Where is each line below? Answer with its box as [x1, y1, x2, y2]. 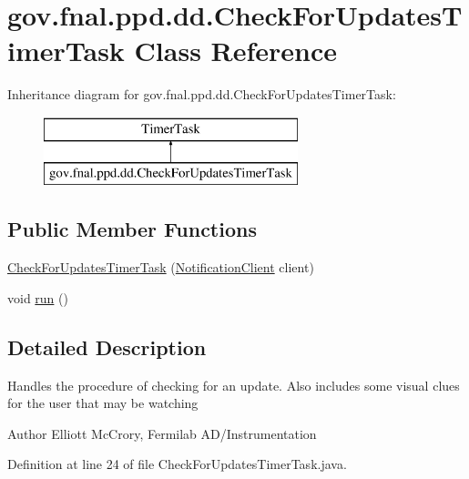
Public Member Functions [7, 215, 257, 243]
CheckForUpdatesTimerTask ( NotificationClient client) [7, 258, 314, 277]
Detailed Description [7, 332, 207, 361]
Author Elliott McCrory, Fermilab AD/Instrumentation [7, 423, 317, 443]
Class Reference [134, 32, 338, 69]
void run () [7, 288, 68, 307]
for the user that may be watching [7, 393, 199, 413]
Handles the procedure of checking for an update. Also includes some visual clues [7, 375, 460, 394]
